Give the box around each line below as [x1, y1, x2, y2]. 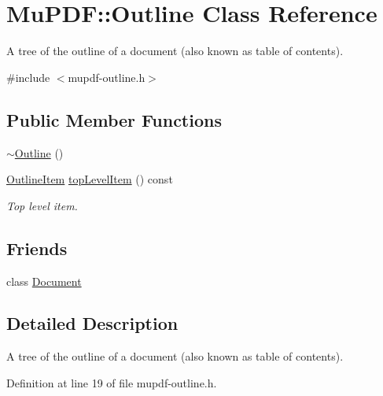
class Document [6, 272, 82, 289]
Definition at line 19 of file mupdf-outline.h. [6, 374, 217, 390]
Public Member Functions [6, 107, 222, 131]
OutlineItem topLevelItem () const [6, 171, 173, 187]
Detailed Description [6, 311, 179, 335]
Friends [6, 235, 68, 260]
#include [6, 68, 50, 85]
